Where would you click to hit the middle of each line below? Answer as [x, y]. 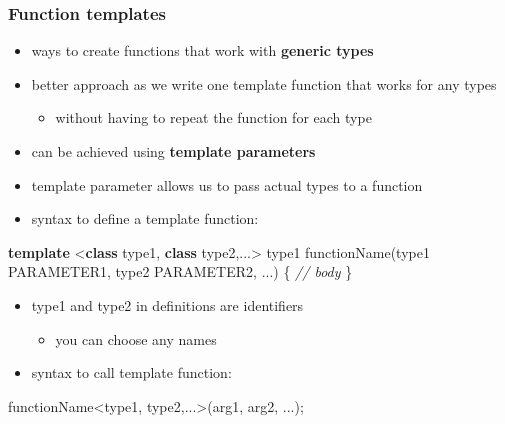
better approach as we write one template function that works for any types [264, 83]
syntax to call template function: [131, 372]
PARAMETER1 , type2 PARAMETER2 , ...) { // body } [180, 271]
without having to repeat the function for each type [213, 117]
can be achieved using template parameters [173, 151]
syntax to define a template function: [145, 218]
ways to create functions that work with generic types [202, 50]
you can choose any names [136, 338]
